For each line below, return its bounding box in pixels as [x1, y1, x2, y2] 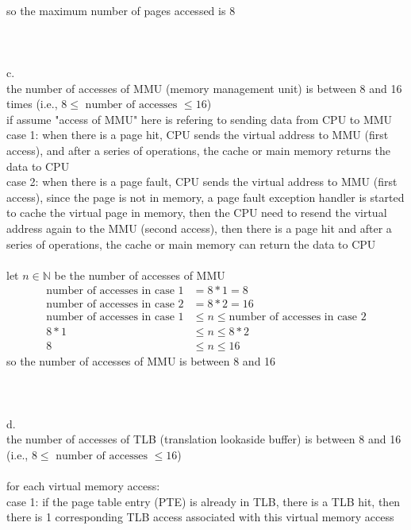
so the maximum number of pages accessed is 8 [6, 2, 236, 18]
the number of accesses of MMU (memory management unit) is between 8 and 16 [6, 79, 402, 96]
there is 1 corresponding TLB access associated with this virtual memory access [6, 509, 394, 525]
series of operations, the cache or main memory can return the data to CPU [6, 235, 376, 252]
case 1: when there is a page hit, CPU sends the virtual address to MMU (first [6, 126, 389, 143]
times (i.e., [6, 95, 58, 112]
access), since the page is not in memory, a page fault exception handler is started [6, 188, 405, 205]
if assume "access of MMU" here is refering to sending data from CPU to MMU [6, 110, 393, 127]
